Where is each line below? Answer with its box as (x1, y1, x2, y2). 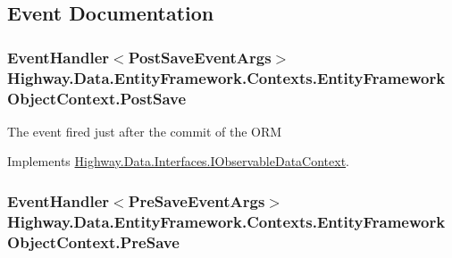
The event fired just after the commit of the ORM (7, 121, 282, 140)
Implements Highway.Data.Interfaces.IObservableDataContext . (7, 152, 349, 171)
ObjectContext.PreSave (7, 230, 180, 253)
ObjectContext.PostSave (7, 87, 187, 109)
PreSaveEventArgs (128, 189, 265, 212)
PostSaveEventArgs (128, 46, 272, 68)
